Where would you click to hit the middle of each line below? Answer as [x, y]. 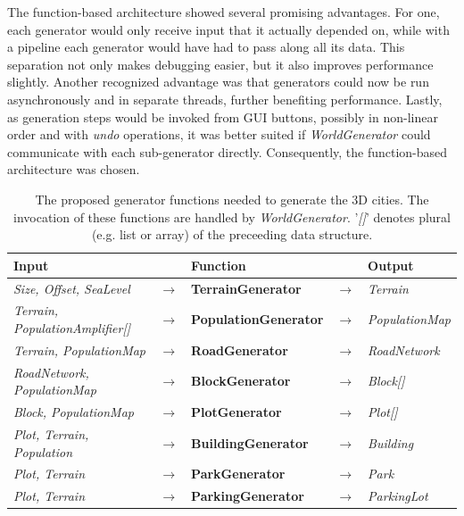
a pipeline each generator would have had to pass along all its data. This [206, 47]
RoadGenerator [240, 350]
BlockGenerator [241, 381]
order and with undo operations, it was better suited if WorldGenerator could [219, 134]
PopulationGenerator [257, 319]
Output [391, 265]
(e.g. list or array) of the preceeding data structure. [232, 234]
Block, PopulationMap [74, 412]
